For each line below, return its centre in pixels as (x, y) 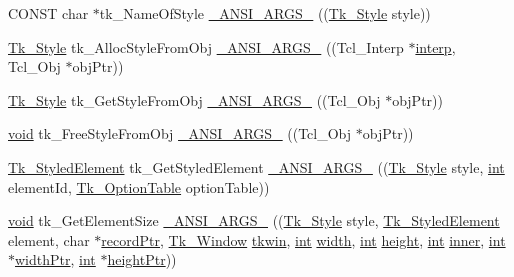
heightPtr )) (142, 259)
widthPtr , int (55, 259)
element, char (49, 239)
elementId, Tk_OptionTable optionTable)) (139, 186)
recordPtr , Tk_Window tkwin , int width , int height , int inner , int (303, 239)
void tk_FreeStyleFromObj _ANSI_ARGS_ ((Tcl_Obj (180, 133)
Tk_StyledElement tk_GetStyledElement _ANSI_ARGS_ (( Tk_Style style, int (256, 166)
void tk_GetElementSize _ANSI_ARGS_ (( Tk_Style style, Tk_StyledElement (254, 220)
